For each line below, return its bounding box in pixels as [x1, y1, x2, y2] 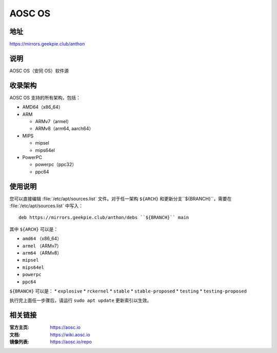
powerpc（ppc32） [35, 162, 77, 168]
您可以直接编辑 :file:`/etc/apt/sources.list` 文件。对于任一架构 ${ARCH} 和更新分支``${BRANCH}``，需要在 [9, 195, 232, 202]
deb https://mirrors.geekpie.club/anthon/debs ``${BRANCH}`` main [18, 214, 189, 221]
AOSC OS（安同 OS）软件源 [9, 67, 69, 74]
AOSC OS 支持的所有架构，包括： [9, 94, 81, 101]
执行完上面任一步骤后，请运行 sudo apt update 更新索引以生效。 [9, 298, 152, 304]
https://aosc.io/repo [50, 339, 92, 345]
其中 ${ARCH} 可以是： [9, 226, 58, 232]
